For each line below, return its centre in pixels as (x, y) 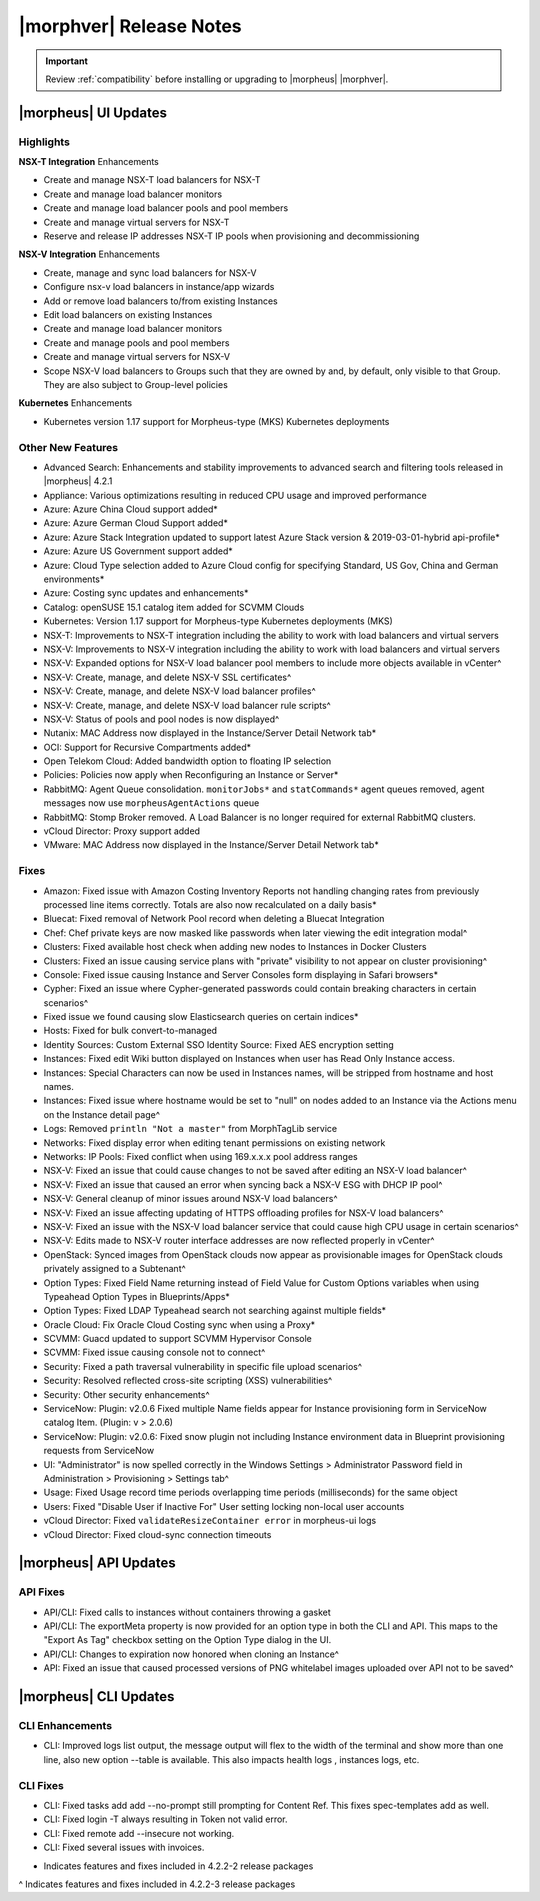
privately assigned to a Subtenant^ (115, 1269)
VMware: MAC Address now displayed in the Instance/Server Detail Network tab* (211, 845)
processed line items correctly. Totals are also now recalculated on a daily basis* (210, 904)
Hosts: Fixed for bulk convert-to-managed (130, 1031)
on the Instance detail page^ (101, 1114)
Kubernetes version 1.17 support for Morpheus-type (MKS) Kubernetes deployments (216, 421)
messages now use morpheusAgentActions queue (151, 803)
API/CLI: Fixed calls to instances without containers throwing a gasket (187, 1612)
